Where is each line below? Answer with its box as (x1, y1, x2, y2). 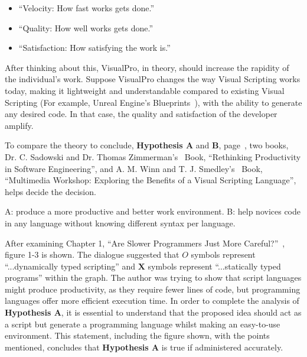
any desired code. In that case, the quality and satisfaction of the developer (5, 108, 277, 120)
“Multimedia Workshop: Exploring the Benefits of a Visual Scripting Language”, (5, 174, 296, 186)
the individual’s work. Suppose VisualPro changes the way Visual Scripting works (5, 73, 301, 85)
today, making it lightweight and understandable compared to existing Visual (5, 84, 285, 96)
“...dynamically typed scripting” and (5, 259, 136, 272)
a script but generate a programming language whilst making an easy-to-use (5, 317, 280, 330)
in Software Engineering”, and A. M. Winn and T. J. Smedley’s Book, (5, 162, 263, 174)
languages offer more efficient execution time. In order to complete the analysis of (5, 294, 299, 307)
